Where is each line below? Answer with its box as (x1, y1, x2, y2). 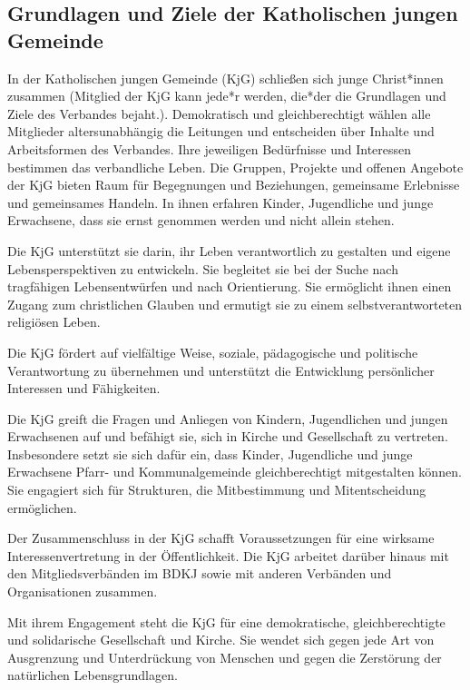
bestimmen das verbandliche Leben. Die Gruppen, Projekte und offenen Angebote (7, 157, 464, 176)
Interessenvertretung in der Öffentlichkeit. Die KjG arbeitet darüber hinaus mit (7, 546, 449, 565)
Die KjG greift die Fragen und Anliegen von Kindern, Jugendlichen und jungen (7, 409, 448, 428)
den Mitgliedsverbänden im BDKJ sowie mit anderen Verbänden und (7, 564, 392, 583)
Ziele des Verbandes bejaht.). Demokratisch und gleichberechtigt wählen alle (7, 103, 431, 123)
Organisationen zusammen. (7, 582, 158, 601)
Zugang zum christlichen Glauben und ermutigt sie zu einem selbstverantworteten (7, 294, 463, 313)
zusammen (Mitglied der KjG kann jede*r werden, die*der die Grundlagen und (7, 86, 446, 105)
